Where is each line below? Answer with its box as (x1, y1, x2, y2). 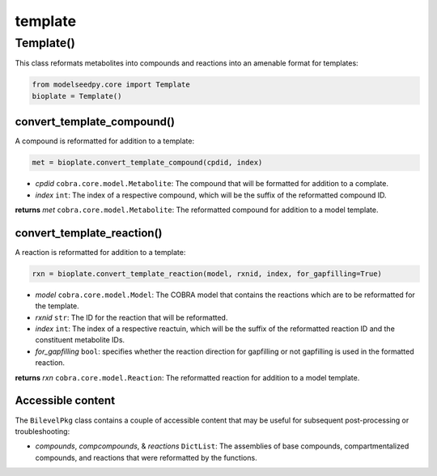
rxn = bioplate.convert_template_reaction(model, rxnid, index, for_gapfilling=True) (32, 269, 382, 278)
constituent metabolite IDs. (35, 335, 125, 345)
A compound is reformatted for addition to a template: (15, 136, 194, 146)
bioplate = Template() (32, 91, 122, 100)
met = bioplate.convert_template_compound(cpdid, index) (32, 158, 263, 168)
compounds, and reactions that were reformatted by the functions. (35, 453, 258, 462)
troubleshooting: (15, 426, 70, 436)
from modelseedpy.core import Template (32, 80, 190, 89)
